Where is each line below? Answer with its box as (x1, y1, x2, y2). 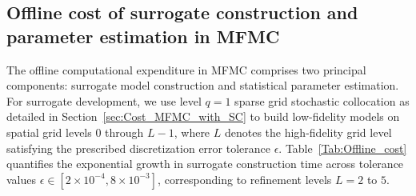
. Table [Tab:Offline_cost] (278, 139, 407, 156)
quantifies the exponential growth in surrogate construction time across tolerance (6, 155, 404, 172)
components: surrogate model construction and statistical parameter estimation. (6, 77, 399, 94)
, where (174, 123, 210, 140)
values (6, 170, 37, 187)
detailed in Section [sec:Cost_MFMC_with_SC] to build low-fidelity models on (6, 108, 400, 125)
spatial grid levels (6, 123, 92, 140)
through (105, 123, 144, 140)
